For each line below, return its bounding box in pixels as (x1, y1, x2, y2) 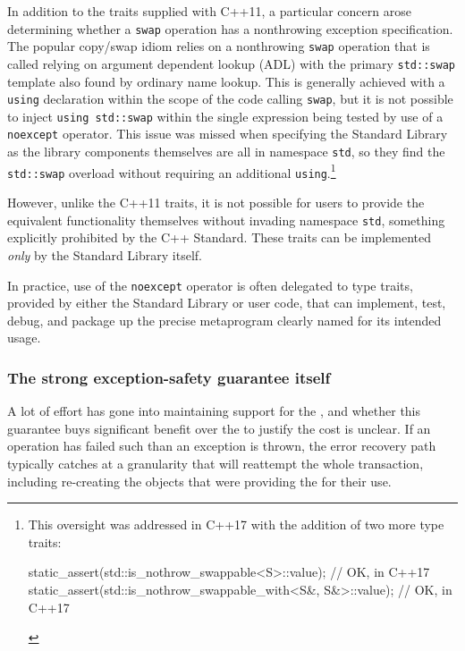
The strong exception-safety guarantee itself (7, 366, 331, 388)
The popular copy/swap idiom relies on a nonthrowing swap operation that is (7, 37, 430, 55)
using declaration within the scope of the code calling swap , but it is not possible (7, 89, 453, 108)
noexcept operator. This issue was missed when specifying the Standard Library (7, 124, 448, 143)
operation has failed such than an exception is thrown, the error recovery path (7, 436, 436, 455)
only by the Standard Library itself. (7, 245, 202, 264)
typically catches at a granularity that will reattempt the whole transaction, (7, 453, 424, 472)
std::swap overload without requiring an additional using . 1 (7, 160, 336, 182)
